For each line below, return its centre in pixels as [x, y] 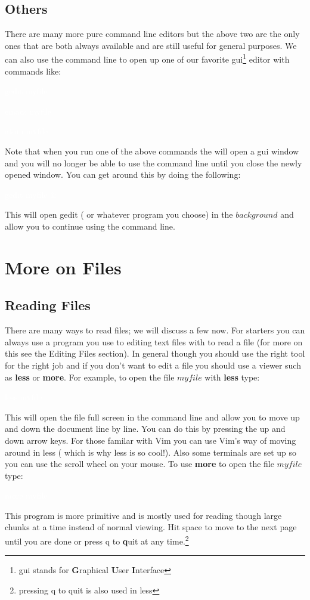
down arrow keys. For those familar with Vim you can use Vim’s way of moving [151, 440]
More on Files [63, 267]
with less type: [232, 377]
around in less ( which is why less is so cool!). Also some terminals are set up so [151, 452]
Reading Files [48, 305]
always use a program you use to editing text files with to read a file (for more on [154, 341]
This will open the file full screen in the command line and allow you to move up [152, 417]
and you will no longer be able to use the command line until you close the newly [154, 163]
